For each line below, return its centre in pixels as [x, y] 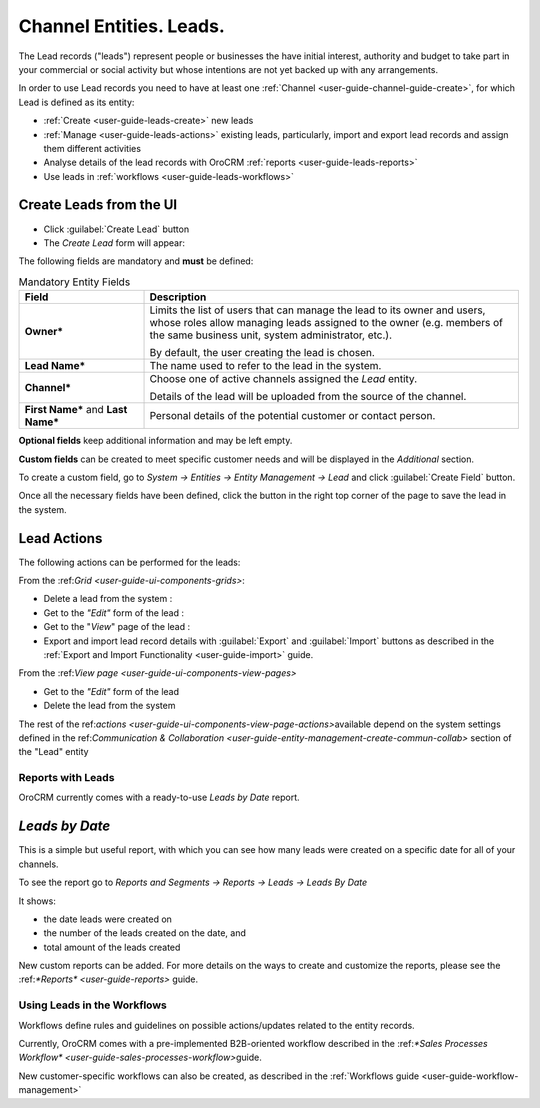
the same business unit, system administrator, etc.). [271, 335]
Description [178, 297]
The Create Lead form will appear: [114, 242]
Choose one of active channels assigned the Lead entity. [283, 379]
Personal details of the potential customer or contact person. [292, 416]
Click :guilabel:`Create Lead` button [116, 229]
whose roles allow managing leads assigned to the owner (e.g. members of [326, 323]
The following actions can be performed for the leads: [129, 562]
